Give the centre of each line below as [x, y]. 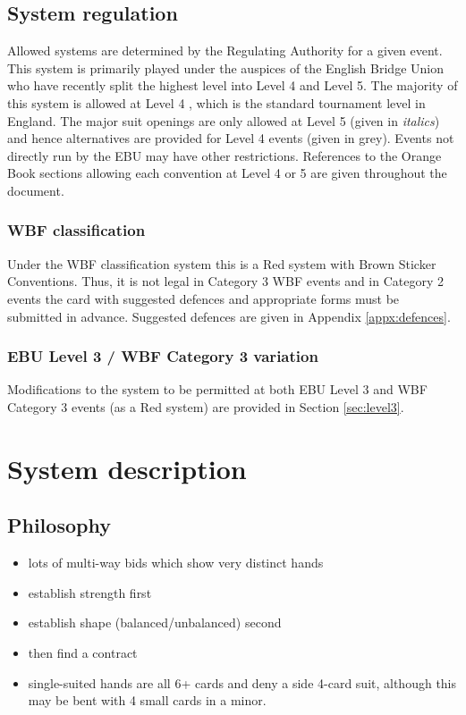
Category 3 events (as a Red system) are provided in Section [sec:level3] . [206, 406]
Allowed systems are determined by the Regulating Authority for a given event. [225, 50]
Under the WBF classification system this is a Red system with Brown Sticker [222, 263]
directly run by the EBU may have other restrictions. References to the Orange [225, 155]
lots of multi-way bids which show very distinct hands [176, 563]
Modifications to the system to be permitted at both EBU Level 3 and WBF [217, 389]
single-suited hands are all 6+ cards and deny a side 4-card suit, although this [242, 682]
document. [36, 190]
